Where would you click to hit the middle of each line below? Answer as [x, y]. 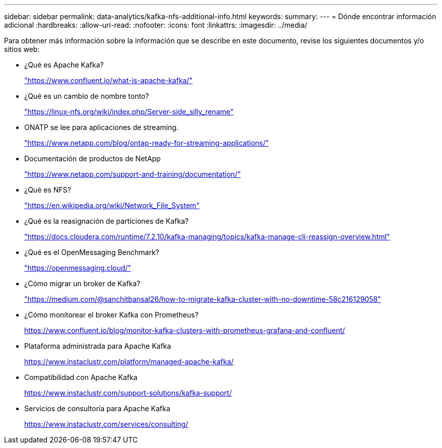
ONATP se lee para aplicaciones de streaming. [101, 127]
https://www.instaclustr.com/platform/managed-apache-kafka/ [129, 362]
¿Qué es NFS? [48, 190]
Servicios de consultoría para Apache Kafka [97, 408]
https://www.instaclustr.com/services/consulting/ [106, 424]
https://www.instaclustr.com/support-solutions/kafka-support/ [128, 393]
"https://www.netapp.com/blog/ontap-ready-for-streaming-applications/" [147, 143]
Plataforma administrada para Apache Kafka [98, 346]
